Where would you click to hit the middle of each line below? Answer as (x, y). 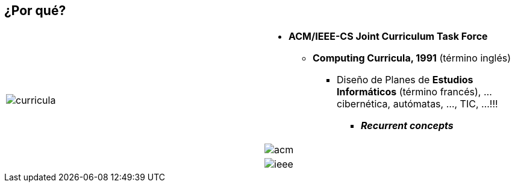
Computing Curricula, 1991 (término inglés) (412, 58)
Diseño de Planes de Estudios (405, 80)
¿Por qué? (35, 11)
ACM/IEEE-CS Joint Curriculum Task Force (388, 36)
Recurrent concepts (407, 126)
